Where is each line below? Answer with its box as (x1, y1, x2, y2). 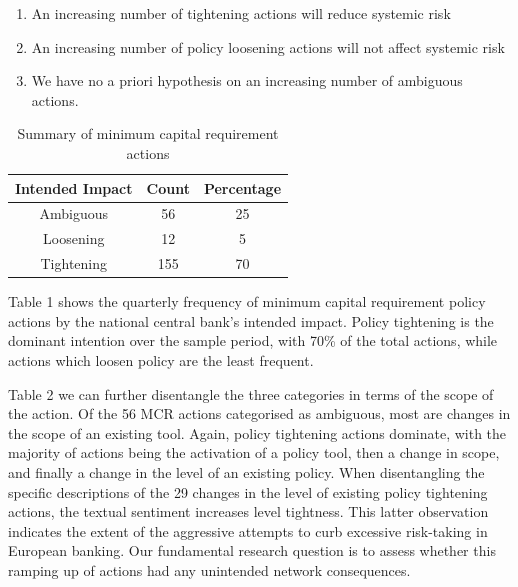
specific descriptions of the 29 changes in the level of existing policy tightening (8, 481, 488, 502)
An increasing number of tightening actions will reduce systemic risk (31, 3, 451, 23)
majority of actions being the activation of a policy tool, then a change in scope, (8, 442, 500, 463)
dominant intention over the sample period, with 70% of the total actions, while (8, 330, 498, 351)
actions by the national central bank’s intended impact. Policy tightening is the (8, 310, 494, 331)
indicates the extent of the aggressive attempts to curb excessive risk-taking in (8, 520, 488, 541)
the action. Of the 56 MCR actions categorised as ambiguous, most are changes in (8, 403, 511, 424)
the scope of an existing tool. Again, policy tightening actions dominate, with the (8, 422, 507, 443)
